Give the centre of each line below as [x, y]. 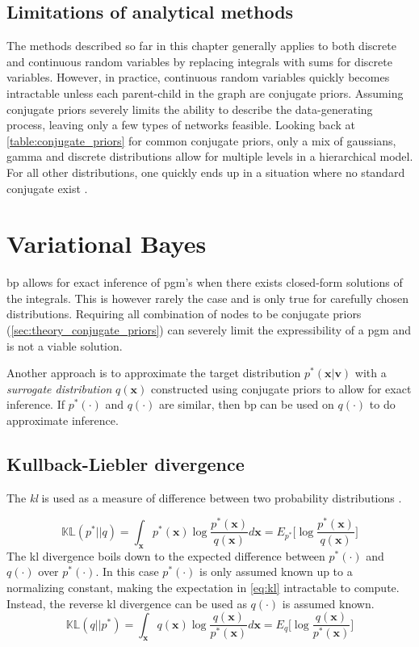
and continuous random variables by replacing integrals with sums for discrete [199, 61]
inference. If [36, 404]
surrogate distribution [59, 388]
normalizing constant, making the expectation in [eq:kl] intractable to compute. [203, 587]
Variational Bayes [107, 244]
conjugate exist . [47, 188]
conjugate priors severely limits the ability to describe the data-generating [190, 109]
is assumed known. [328, 603]
